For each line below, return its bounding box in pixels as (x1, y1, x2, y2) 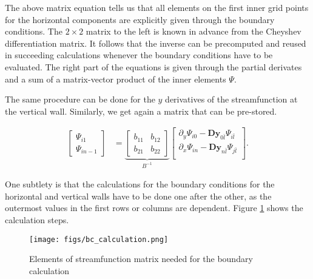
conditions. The (5, 25, 62, 38)
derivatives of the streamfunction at (165, 93, 298, 106)
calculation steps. (5, 213, 69, 226)
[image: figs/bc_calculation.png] (29, 235, 169, 244)
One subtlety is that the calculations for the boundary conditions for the (5, 178, 275, 190)
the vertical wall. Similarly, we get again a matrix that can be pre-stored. (5, 104, 277, 117)
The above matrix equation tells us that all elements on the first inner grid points (5, 1, 309, 13)
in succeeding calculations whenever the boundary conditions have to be (5, 49, 273, 61)
